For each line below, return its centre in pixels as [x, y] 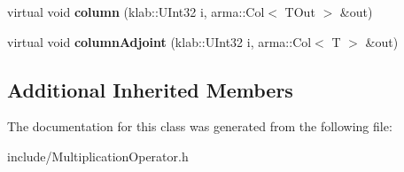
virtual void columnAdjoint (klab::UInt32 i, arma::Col [159, 41]
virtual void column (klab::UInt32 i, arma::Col [136, 12]
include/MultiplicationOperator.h [98, 156]
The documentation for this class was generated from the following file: [200, 126]
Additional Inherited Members [150, 89]
